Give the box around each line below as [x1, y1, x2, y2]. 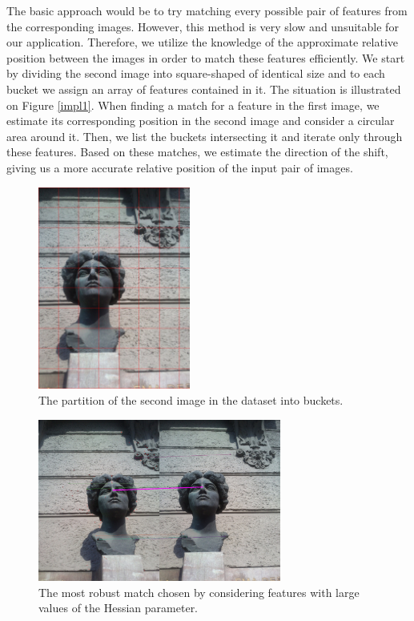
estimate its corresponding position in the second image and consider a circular [6, 112, 395, 129]
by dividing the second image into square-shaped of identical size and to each [6, 65, 385, 82]
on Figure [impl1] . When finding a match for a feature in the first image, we [6, 96, 380, 113]
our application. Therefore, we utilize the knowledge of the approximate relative [6, 34, 399, 50]
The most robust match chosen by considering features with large [38, 583, 360, 600]
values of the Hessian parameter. [38, 599, 199, 616]
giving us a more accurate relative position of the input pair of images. [6, 159, 353, 175]
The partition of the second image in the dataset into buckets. [38, 392, 344, 409]
